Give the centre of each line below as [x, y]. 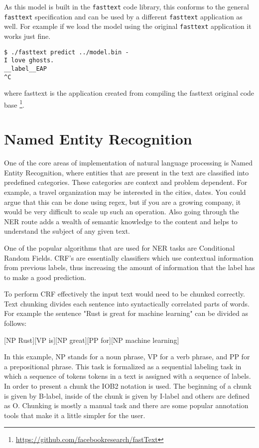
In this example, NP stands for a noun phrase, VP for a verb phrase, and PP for [127, 357]
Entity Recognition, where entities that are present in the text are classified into [127, 172]
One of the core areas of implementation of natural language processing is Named [128, 163]
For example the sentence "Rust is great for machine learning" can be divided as [126, 313]
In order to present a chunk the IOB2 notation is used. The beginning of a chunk [128, 386]
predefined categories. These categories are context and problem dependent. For [126, 182]
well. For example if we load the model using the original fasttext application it [128, 26]
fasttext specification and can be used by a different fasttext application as [123, 16]
